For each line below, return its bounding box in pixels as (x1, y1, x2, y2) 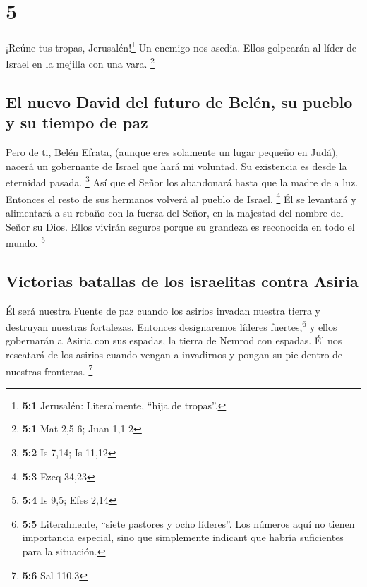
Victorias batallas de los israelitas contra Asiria (6, 270, 359, 291)
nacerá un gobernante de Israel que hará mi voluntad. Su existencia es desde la (6, 158, 347, 173)
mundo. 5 (6, 234, 46, 250)
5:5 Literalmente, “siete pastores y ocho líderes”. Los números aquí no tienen (22, 516, 355, 531)
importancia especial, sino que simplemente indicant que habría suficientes (22, 530, 344, 545)
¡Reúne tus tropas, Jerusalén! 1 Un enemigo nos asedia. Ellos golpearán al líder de (6, 38, 357, 54)
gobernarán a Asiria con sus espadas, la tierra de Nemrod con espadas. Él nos (6, 333, 342, 348)
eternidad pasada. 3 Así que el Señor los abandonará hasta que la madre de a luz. (6, 173, 359, 190)
